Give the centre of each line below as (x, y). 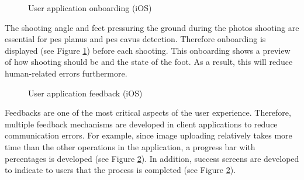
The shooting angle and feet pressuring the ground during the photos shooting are (152, 27)
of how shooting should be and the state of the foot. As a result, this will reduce (149, 62)
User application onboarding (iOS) (90, 8)
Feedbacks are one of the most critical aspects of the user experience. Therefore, (148, 112)
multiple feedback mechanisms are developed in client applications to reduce (141, 124)
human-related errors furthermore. (66, 73)
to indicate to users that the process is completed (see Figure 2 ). (120, 170)
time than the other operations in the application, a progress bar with (130, 146)
